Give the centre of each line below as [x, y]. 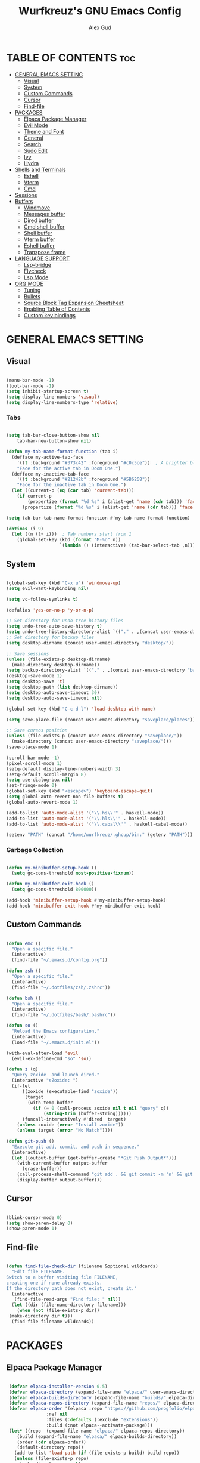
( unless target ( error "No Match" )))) [65, 1131]
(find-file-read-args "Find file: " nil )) [67, 1300]
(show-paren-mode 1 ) [32, 1229]
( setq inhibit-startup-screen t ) [48, 391]
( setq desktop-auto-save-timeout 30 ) [53, 692]
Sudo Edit [35, 150]
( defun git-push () [30, 1141]
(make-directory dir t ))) [41, 1316]
